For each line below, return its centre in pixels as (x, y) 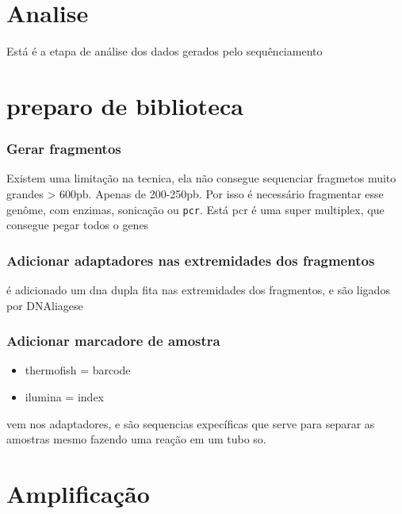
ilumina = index (64, 396)
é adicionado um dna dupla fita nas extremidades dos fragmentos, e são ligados (198, 289)
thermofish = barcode (78, 370)
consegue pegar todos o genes (78, 225)
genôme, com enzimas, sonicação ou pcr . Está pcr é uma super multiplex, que (195, 209)
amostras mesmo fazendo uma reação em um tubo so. (136, 439)
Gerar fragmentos (64, 149)
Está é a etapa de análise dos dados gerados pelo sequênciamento (165, 51)
